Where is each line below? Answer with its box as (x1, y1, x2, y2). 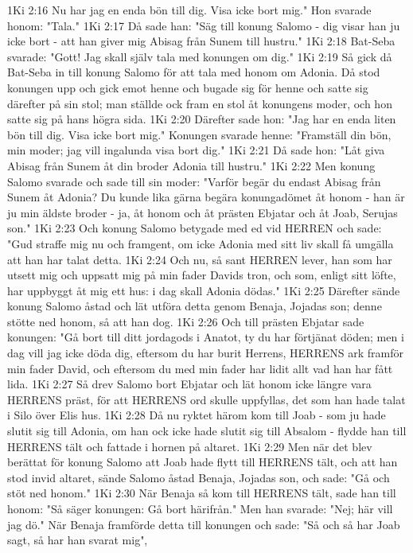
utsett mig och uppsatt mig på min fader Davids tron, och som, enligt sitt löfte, (7, 267, 396, 283)
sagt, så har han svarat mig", (7, 532, 148, 548)
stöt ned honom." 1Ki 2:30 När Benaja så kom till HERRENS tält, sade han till (7, 485, 396, 501)
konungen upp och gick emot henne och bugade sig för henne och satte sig (7, 79, 368, 95)
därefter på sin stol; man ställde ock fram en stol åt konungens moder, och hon (7, 95, 392, 111)
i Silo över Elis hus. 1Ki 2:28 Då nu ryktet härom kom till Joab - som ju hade (7, 407, 386, 423)
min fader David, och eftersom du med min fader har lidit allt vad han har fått (7, 360, 393, 376)
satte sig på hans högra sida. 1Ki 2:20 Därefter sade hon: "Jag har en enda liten (7, 111, 396, 127)
